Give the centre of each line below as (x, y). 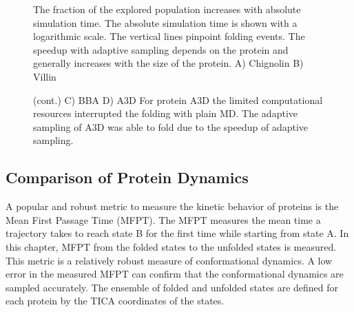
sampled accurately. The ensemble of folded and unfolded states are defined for (172, 287)
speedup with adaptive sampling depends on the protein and (161, 49)
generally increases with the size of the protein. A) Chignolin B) (168, 63)
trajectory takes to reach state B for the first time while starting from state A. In (177, 233)
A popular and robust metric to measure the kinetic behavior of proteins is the (172, 206)
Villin (45, 76)
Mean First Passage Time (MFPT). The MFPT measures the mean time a (163, 219)
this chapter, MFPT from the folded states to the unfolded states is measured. (171, 246)
